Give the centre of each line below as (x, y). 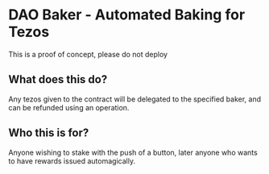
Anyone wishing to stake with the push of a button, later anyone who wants (133, 152)
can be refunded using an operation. (69, 107)
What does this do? (58, 79)
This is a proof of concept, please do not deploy (88, 54)
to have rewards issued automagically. (72, 161)
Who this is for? (49, 133)
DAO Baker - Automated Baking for (127, 15)
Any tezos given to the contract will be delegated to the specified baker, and (135, 99)
